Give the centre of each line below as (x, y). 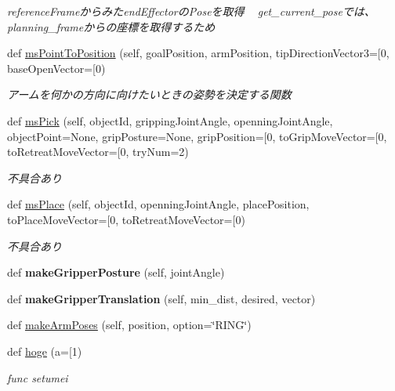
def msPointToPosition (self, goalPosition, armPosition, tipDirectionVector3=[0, (198, 53)
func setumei (38, 377)
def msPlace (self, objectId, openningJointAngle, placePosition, (158, 204)
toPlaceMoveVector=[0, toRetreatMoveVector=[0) (126, 219)
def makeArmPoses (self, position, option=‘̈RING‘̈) (129, 325)
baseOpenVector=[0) (56, 68)
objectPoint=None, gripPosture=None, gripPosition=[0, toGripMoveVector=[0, (197, 136)
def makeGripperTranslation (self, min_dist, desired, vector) (161, 298)
